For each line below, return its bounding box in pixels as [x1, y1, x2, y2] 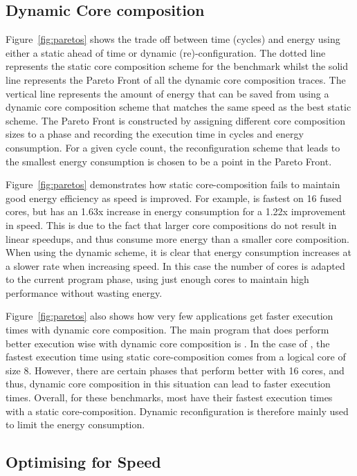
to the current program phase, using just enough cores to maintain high [6, 272, 309, 286]
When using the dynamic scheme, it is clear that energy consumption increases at [6, 245, 351, 259]
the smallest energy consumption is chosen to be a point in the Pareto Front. [6, 154, 332, 168]
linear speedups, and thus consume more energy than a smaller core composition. [6, 231, 349, 246]
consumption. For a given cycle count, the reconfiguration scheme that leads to [6, 140, 340, 154]
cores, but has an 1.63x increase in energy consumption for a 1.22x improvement [6, 204, 347, 219]
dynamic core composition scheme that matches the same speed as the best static [6, 100, 351, 114]
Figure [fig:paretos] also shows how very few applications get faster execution [6, 309, 333, 323]
